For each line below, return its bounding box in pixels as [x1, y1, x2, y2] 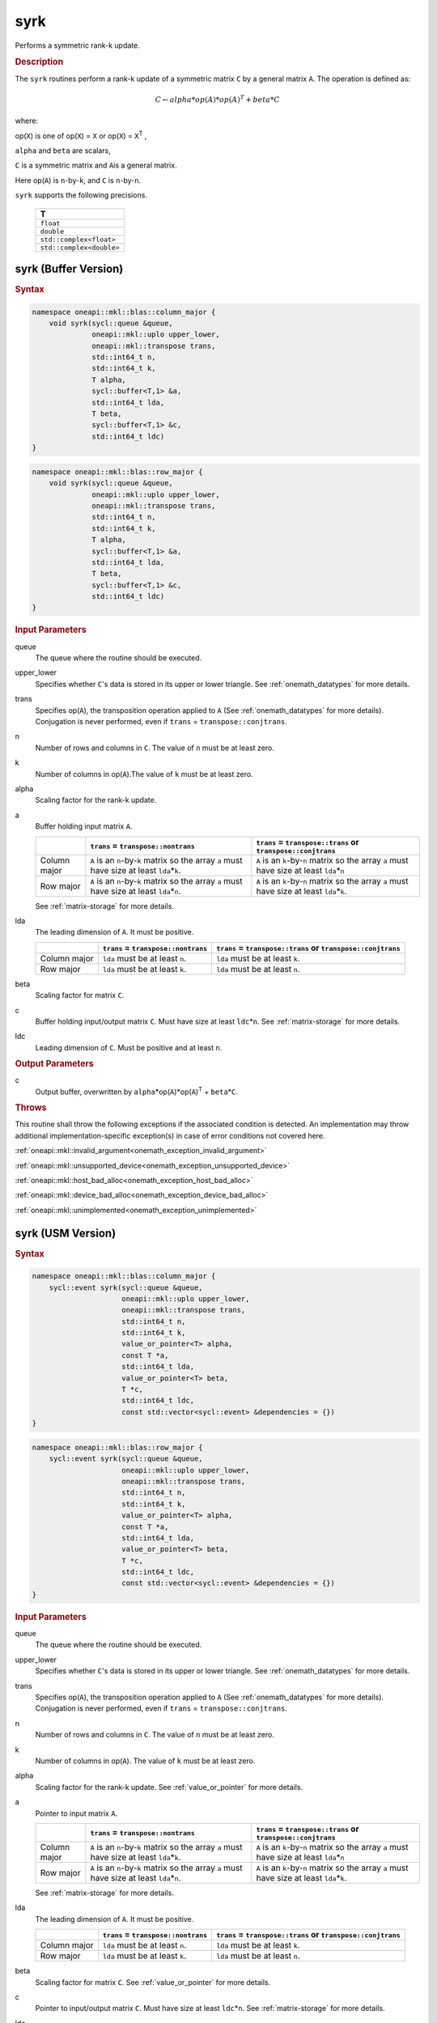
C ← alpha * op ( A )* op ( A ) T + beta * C [155, 94, 281, 104]
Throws [15, 1102, 47, 1113]
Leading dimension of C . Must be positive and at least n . [35, 1042, 223, 1052]
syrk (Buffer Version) [15, 261, 124, 275]
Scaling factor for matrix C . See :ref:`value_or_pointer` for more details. [35, 1977, 271, 1987]
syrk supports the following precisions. [15, 190, 147, 200]
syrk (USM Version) [15, 1226, 117, 1240]
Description [15, 57, 64, 68]
